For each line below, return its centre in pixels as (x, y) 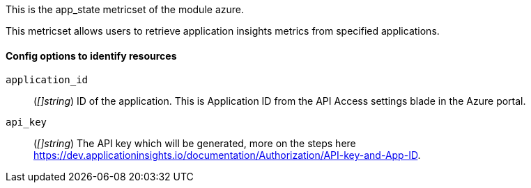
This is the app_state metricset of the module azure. (125, 9)
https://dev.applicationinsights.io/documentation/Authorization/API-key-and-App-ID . (227, 155)
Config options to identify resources (91, 55)
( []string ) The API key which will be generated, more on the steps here (195, 144)
